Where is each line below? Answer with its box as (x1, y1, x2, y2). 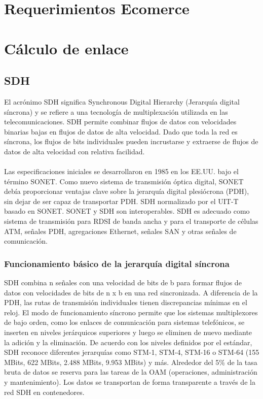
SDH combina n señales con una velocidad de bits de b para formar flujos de (4, 277, 242, 288)
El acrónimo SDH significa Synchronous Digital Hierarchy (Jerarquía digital (4, 96, 240, 107)
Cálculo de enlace (4, 38, 129, 58)
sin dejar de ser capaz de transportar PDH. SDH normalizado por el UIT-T (4, 195, 239, 206)
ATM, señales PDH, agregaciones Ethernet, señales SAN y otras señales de (4, 225, 237, 236)
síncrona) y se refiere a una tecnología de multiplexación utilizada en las (4, 106, 228, 117)
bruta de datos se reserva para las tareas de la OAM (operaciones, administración (4, 367, 257, 377)
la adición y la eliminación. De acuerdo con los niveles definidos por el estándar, (4, 337, 252, 347)
